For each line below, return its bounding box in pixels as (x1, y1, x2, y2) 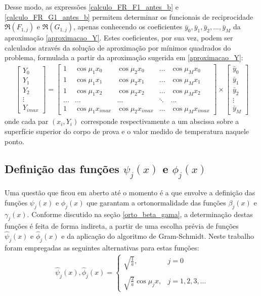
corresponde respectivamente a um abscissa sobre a (80, 116, 239, 126)
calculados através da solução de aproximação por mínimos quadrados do (5, 42, 231, 53)
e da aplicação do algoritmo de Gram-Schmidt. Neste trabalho (61, 231, 254, 241)
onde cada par (5, 116, 49, 126)
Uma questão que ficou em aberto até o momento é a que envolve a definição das (5, 187, 255, 198)
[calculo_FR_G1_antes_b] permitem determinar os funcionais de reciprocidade (5, 11, 253, 22)
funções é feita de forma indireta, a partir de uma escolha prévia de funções (5, 221, 239, 231)
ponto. (5, 136, 24, 146)
